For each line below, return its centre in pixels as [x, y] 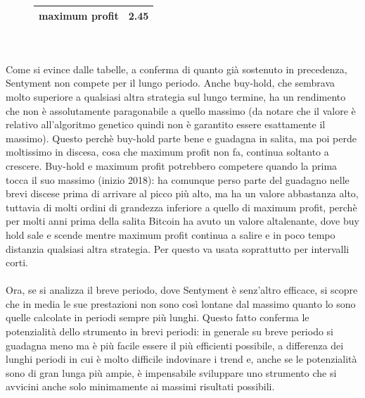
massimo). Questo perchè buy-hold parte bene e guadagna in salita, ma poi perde [181, 138]
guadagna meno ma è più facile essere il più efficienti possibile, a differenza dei [175, 345]
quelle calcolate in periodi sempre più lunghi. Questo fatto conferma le [158, 317]
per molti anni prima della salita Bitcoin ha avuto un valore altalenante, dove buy [182, 221]
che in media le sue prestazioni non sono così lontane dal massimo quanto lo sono [181, 303]
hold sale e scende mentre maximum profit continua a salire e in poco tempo [171, 234]
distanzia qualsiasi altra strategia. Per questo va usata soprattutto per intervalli [178, 248]
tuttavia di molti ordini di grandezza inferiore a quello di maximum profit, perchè [181, 207]
